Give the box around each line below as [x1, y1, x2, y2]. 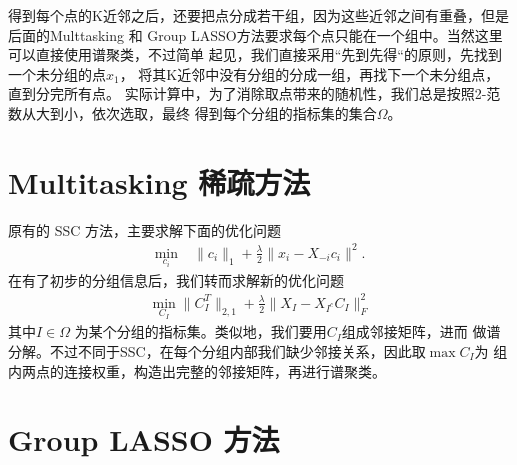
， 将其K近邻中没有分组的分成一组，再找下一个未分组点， [119, 63, 500, 84]
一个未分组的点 [8, 63, 106, 84]
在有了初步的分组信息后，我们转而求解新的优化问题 [8, 269, 344, 290]
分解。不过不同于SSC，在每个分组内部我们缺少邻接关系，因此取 [8, 341, 426, 362]
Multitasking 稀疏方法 [8, 161, 311, 202]
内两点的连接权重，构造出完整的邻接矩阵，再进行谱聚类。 [8, 360, 386, 381]
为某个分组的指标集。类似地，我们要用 [74, 321, 327, 342]
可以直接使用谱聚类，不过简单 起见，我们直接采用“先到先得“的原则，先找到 [8, 44, 502, 65]
